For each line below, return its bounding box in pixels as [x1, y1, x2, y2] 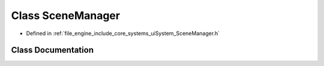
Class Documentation [11, 45, 94, 55]
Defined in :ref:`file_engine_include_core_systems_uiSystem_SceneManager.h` [26, 30, 220, 37]
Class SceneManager [11, 9, 120, 22]
